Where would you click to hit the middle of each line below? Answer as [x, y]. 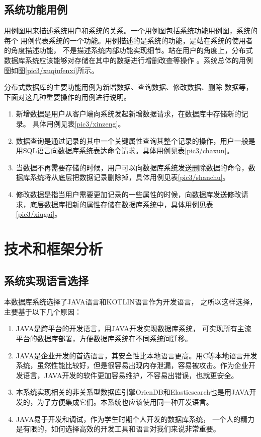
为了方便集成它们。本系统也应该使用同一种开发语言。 [125, 402]
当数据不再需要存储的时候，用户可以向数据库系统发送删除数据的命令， [132, 167]
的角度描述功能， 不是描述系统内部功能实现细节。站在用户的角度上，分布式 [128, 50]
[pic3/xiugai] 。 [39, 214]
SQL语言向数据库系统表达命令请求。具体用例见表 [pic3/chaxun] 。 [128, 150]
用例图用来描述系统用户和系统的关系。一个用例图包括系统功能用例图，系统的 [131, 30]
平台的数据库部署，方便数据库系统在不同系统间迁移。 [104, 338]
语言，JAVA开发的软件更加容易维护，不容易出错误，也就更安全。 [130, 375]
